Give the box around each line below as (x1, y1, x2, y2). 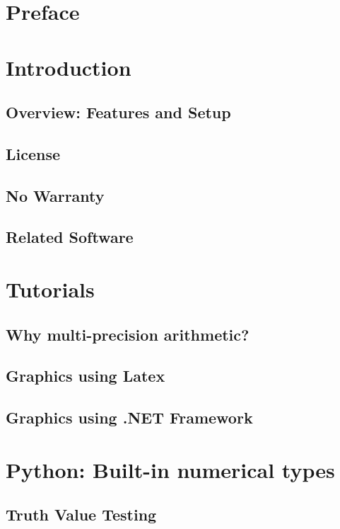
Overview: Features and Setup (6, 101, 231, 123)
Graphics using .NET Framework (6, 406, 253, 428)
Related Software (6, 226, 134, 248)
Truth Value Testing (6, 504, 157, 525)
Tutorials (6, 275, 95, 304)
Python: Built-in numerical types (6, 455, 335, 484)
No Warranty (6, 184, 105, 206)
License (6, 142, 61, 164)
